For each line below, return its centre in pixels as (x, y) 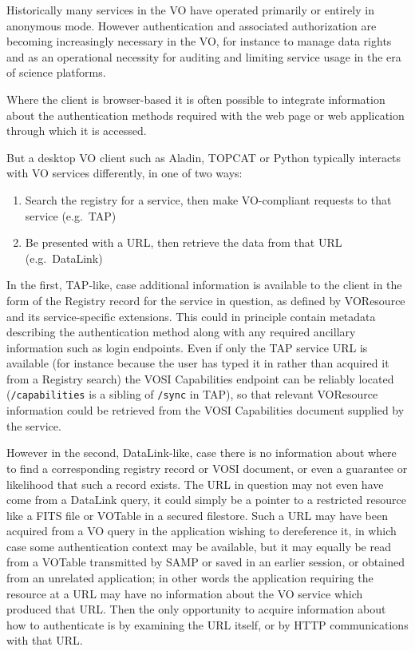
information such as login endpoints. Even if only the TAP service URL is (187, 347)
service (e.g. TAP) (71, 215)
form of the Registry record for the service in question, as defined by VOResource (206, 300)
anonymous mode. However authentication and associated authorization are (192, 25)
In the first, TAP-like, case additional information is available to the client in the (204, 285)
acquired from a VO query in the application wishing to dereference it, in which (202, 531)
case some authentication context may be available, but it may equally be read (199, 546)
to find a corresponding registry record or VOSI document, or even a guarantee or (207, 468)
